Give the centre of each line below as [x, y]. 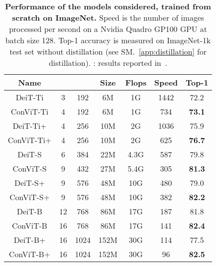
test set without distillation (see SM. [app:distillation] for [108, 51]
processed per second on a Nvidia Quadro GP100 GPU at [108, 29]
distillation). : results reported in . [108, 63]
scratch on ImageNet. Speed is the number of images [108, 17]
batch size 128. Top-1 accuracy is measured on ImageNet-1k [108, 40]
